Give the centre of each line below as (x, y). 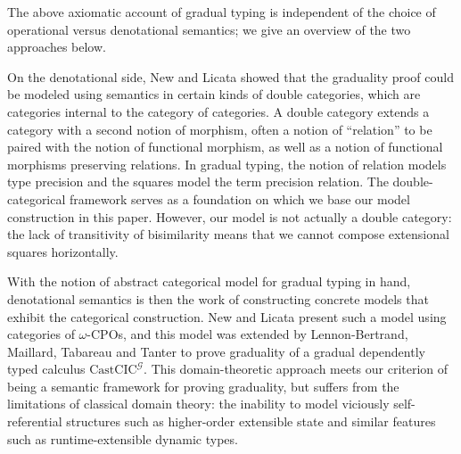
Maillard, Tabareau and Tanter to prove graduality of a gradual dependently (216, 351)
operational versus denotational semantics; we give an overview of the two (209, 29)
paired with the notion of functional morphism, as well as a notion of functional (225, 147)
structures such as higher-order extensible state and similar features (251, 421)
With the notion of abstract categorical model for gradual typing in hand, (209, 281)
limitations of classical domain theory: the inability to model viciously (198, 404)
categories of (41, 334)
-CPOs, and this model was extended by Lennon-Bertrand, (247, 334)
